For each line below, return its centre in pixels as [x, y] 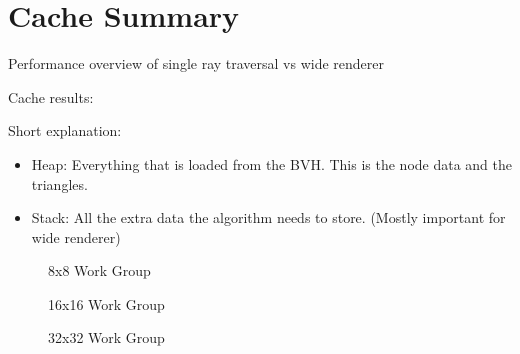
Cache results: [51, 96]
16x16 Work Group [106, 303]
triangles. [59, 183]
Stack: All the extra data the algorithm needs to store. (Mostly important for [268, 217]
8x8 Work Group [99, 270]
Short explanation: [65, 130]
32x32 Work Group [106, 337]
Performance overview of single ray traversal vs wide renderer [196, 63]
